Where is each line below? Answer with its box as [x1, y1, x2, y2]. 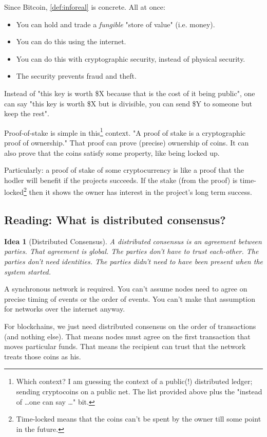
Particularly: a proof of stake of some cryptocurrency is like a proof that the [4, 165, 244, 175]
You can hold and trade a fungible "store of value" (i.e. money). [16, 19, 215, 29]
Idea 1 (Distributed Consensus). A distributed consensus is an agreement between [4, 235, 262, 246]
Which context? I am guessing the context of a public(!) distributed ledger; [16, 376, 253, 387]
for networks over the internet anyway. [4, 303, 125, 314]
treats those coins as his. [4, 351, 81, 361]
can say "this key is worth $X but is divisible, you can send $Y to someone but [4, 98, 252, 108]
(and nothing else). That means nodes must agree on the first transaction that [4, 331, 251, 341]
